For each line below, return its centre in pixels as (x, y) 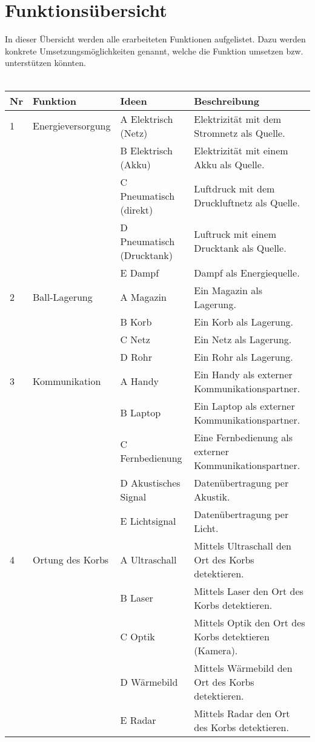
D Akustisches (150, 482)
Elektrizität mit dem (238, 119)
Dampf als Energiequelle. (247, 272)
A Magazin (143, 297)
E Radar (138, 720)
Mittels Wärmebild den (243, 668)
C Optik (138, 636)
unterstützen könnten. (45, 63)
